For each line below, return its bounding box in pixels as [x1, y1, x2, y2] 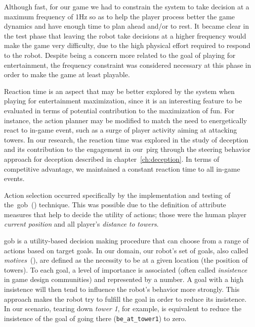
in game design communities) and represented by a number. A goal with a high [4, 274, 244, 284]
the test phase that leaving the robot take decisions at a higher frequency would [4, 30, 247, 41]
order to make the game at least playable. [4, 69, 130, 80]
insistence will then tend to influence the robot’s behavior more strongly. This [4, 284, 240, 294]
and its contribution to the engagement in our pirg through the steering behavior [4, 144, 251, 154]
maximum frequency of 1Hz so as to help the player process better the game [4, 11, 235, 21]
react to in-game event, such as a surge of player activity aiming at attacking [4, 125, 237, 135]
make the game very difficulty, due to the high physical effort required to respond [4, 40, 251, 50]
